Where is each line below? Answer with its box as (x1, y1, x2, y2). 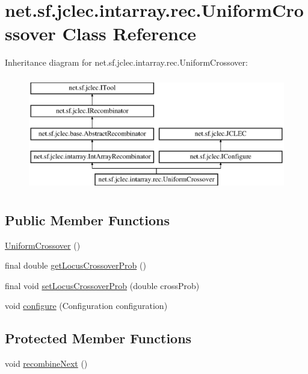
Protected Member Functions (5, 329, 192, 348)
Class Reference (62, 21, 196, 46)
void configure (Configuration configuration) (5, 299, 168, 312)
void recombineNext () (5, 357, 88, 370)
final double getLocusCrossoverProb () (5, 259, 146, 272)
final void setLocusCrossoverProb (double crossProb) (5, 279, 200, 291)
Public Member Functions (5, 210, 170, 229)
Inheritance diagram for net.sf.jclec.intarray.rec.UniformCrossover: (5, 56, 248, 69)
